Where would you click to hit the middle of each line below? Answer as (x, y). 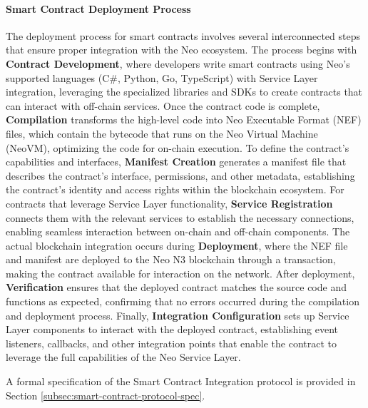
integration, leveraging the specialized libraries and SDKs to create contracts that (184, 92)
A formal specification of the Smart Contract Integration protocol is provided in (181, 381)
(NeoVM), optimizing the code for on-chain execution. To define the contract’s (178, 147)
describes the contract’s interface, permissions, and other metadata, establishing (180, 175)
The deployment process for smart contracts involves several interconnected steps (183, 35)
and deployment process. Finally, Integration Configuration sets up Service (178, 315)
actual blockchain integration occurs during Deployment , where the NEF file (177, 245)
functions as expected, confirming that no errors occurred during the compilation (183, 301)
